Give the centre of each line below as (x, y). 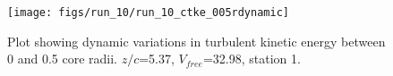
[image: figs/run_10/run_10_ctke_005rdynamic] (148, 13)
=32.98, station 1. (252, 59)
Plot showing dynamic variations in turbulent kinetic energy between (196, 41)
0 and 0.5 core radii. (62, 59)
